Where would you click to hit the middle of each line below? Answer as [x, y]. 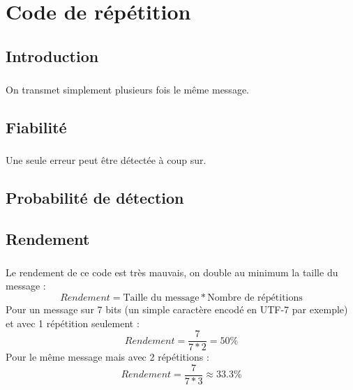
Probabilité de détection [95, 198]
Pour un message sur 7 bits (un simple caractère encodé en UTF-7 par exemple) [177, 309]
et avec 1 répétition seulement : [73, 323]
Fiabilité [36, 127]
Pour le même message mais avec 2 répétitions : [107, 357]
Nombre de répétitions [255, 298]
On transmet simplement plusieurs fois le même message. [127, 89]
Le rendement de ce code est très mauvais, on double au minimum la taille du [172, 272]
